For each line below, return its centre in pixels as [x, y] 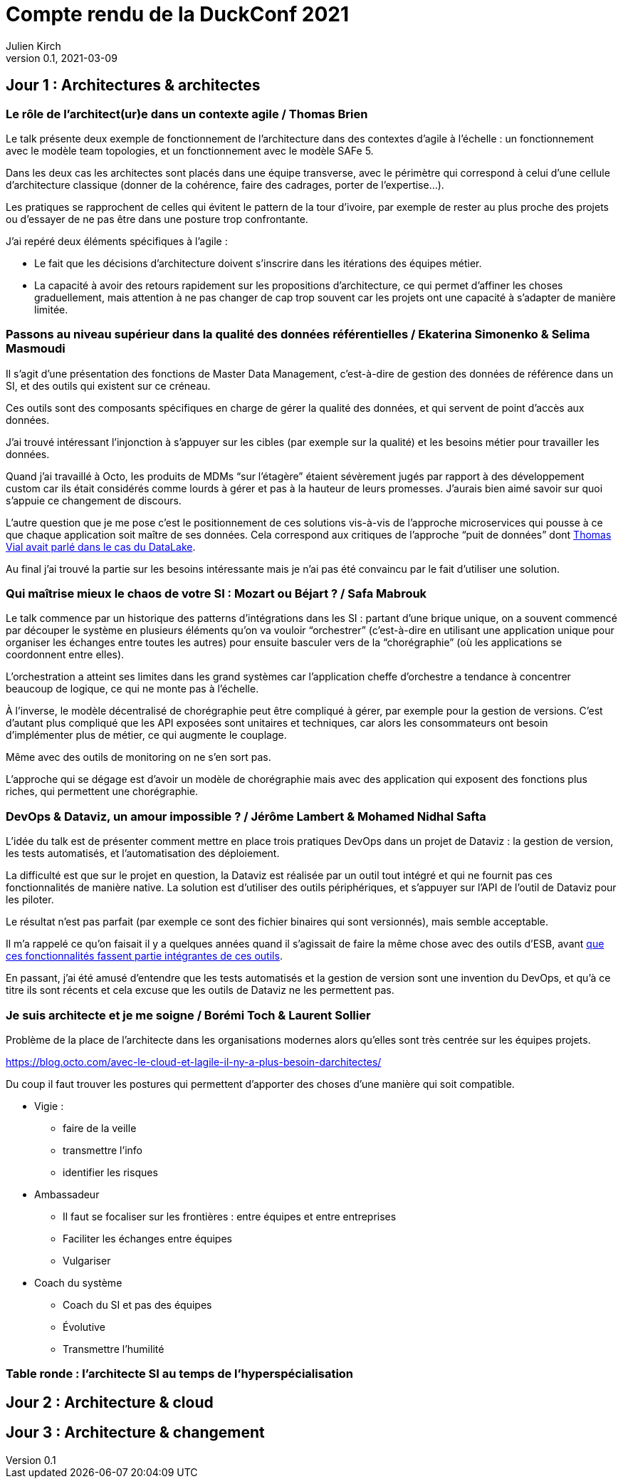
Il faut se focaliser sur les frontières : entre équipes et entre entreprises [230, 1216]
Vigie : [49, 1106]
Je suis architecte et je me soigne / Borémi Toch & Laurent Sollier [188, 1015]
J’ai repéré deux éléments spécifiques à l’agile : [117, 241]
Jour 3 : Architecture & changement [135, 1433]
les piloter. [30, 900]
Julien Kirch [33, 46]
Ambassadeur [67, 1194]
